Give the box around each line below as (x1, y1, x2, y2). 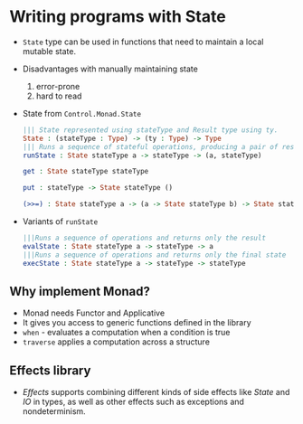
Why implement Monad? (9, 283, 151, 299)
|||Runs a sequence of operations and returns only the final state (22, 250, 287, 259)
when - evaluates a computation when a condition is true (22, 327, 231, 338)
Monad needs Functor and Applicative (22, 307, 166, 318)
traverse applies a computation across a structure (22, 336, 211, 347)
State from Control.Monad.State (22, 108, 142, 118)
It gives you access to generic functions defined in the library (22, 317, 251, 328)
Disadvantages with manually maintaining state (22, 63, 199, 74)
